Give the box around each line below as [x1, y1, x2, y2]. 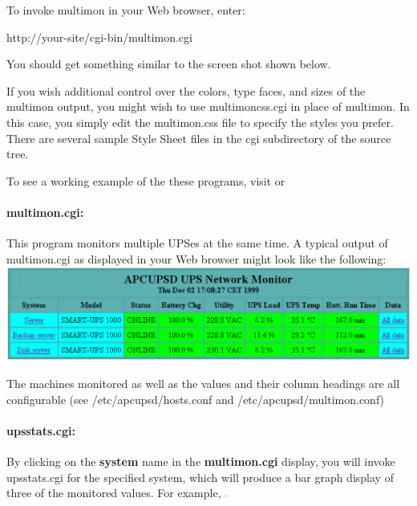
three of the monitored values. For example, [6, 484, 221, 501]
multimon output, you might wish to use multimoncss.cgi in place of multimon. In [6, 98, 410, 115]
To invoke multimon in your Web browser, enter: [6, 2, 245, 18]
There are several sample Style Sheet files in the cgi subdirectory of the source [6, 129, 391, 146]
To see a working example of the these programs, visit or [6, 172, 285, 189]
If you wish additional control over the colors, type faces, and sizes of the [6, 82, 366, 99]
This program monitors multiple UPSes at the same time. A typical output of [6, 235, 388, 251]
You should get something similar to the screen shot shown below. [6, 55, 331, 72]
